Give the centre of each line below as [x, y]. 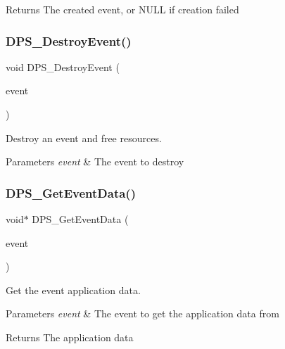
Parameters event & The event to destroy [95, 161]
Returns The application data [70, 337]
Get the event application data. [73, 290]
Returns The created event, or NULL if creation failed [122, 9]
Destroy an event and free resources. [84, 138]
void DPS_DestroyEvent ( [63, 66]
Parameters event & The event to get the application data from [142, 313]
